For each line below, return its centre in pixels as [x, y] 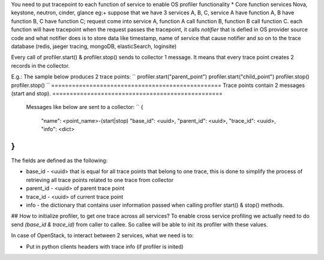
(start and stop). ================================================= [117, 93]
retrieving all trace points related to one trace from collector [100, 180]
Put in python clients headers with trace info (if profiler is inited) [105, 246]
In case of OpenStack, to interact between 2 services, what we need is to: [103, 235]
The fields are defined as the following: [59, 160]
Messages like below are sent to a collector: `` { [85, 107]
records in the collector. [40, 65]
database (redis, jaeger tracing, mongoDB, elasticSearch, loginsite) [94, 46]
